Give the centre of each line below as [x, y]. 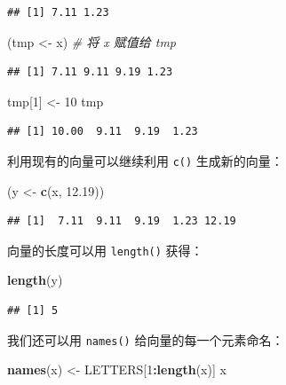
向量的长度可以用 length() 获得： [105, 250]
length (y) [35, 280]
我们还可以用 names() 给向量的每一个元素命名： [146, 339]
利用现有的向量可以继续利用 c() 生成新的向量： [145, 160]
